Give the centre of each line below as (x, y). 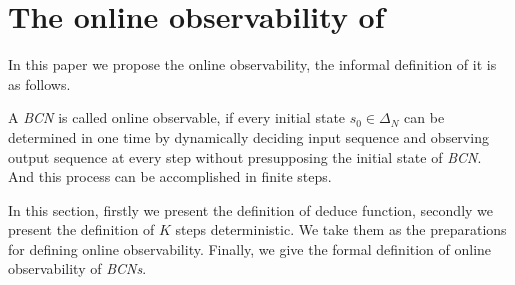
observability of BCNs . (77, 268)
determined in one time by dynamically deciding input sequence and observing (248, 136)
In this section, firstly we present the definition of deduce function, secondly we (251, 209)
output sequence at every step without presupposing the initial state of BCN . (245, 156)
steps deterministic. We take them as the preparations (341, 229)
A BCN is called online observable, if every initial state (177, 117)
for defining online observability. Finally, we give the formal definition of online (250, 248)
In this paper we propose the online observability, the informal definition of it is (252, 64)
